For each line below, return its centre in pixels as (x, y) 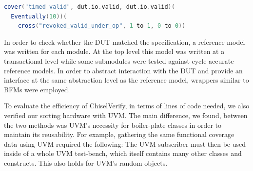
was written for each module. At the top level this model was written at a (114, 51)
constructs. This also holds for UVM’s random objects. (86, 162)
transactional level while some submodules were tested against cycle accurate (119, 60)
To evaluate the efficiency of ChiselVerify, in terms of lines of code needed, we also (127, 106)
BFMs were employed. (37, 89)
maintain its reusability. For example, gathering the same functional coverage (119, 134)
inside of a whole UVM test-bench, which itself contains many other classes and (123, 153)
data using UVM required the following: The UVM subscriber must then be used (125, 144)
